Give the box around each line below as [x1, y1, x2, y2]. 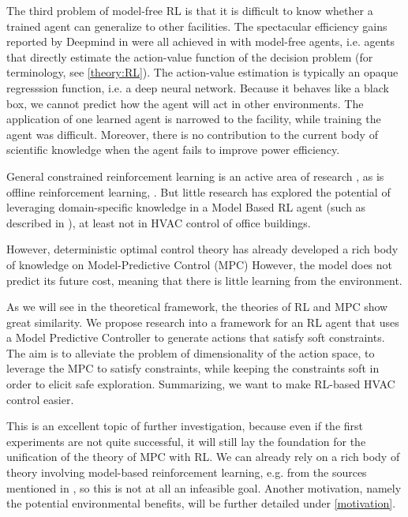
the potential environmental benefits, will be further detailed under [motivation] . [6, 495, 396, 511]
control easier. [6, 391, 74, 407]
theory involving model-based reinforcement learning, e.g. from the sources [6, 464, 367, 481]
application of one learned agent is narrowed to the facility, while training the [6, 111, 381, 127]
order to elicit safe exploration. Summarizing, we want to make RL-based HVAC [6, 376, 395, 392]
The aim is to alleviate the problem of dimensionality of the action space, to [6, 344, 375, 361]
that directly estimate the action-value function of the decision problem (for [6, 48, 373, 65]
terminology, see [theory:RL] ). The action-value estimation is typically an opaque [6, 64, 399, 81]
